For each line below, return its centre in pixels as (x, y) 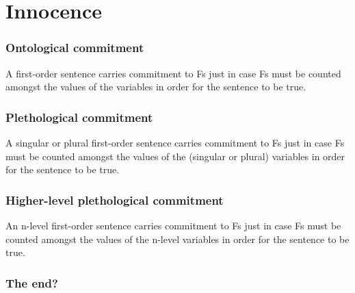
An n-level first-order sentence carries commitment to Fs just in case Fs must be (173, 225)
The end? (32, 282)
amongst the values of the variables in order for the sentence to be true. (156, 87)
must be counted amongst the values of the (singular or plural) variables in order (175, 156)
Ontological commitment (75, 48)
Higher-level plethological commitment (115, 200)
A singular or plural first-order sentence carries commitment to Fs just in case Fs (175, 142)
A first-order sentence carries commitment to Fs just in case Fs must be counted (173, 73)
